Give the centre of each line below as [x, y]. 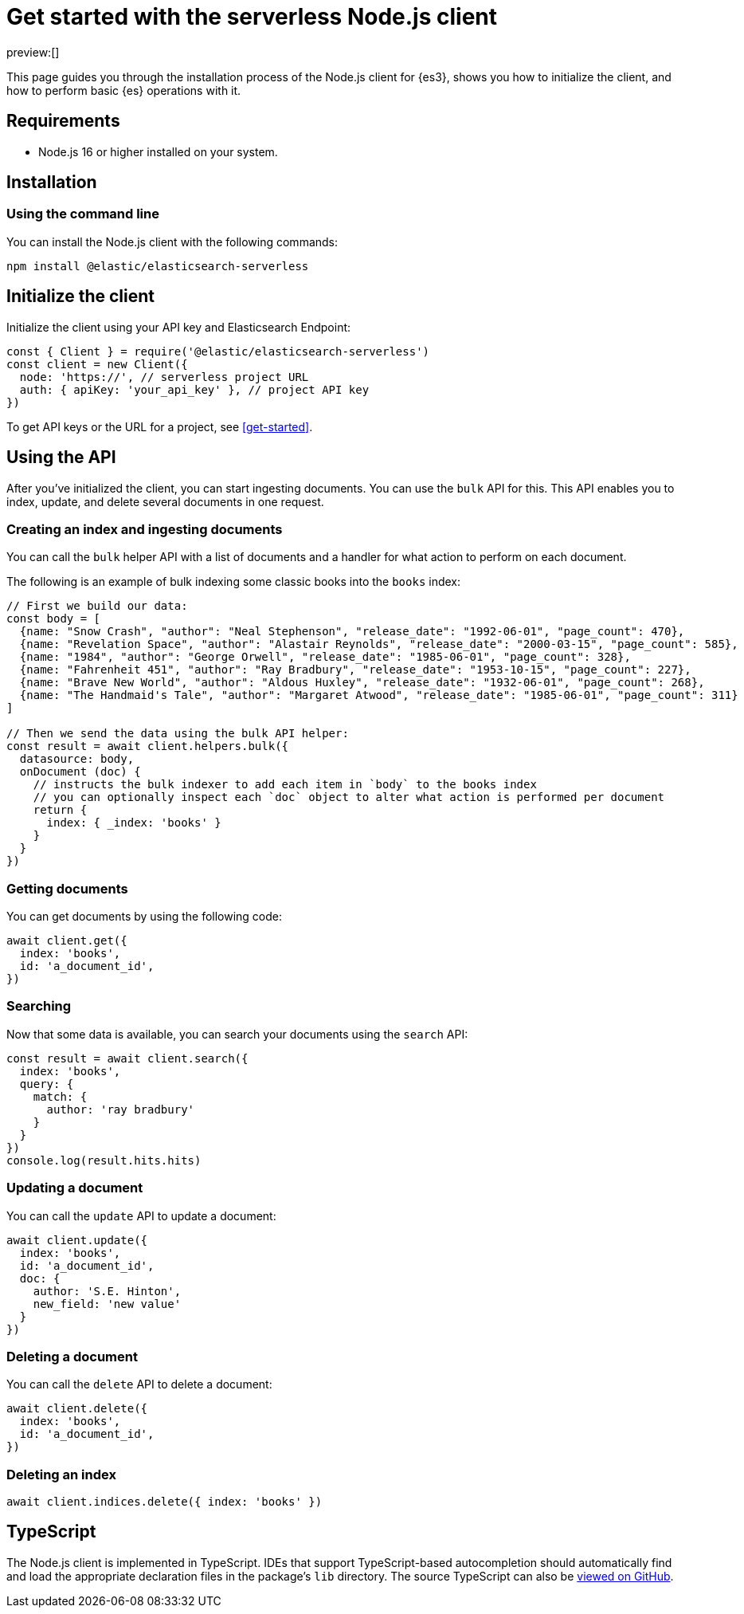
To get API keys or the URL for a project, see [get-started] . [160, 426]
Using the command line [83, 214]
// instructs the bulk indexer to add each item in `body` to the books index [285, 785]
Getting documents [67, 888]
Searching [39, 1006]
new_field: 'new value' [107, 1304]
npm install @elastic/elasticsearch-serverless [158, 266]
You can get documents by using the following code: [145, 916]
